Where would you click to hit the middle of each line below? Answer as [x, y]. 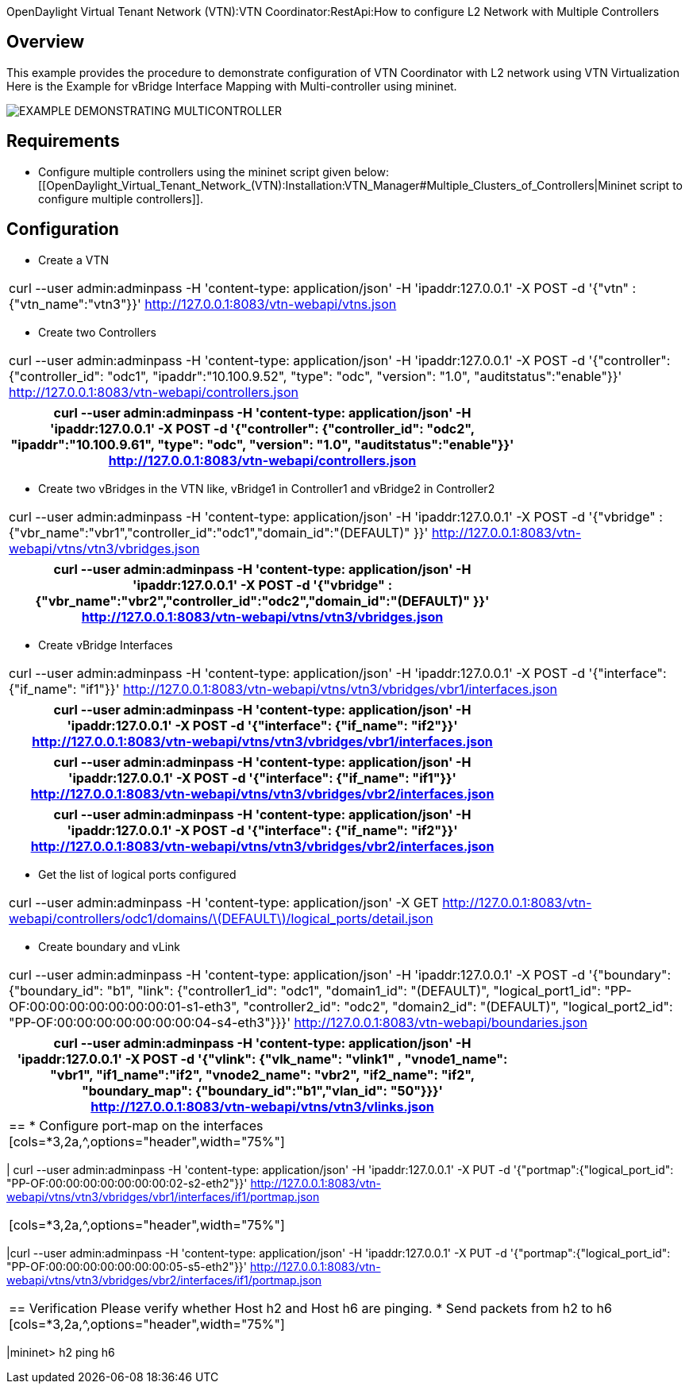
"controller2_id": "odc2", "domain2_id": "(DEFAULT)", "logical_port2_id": [458, 1006]
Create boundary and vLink [110, 946]
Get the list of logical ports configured [137, 874]
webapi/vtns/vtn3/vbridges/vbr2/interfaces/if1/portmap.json [164, 1280]
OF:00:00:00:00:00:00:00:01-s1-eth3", [124, 1006]
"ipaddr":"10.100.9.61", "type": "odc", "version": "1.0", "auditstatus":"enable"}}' [262, 444]
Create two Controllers [97, 332]
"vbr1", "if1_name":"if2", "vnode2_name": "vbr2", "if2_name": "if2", [262, 1074]
